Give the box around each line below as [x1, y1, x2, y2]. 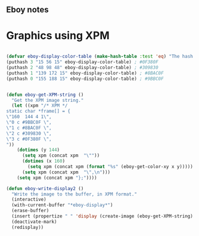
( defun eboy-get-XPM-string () [6, 92, 84, 98]
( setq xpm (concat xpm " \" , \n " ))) [21, 169, 111, 175]
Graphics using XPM [6, 29, 110, 42]
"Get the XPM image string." [11, 97, 84, 103]
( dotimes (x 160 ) [21, 158, 66, 164]
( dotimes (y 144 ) [17, 147, 60, 153]
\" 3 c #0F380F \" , [6, 136, 52, 142]
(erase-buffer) [11, 208, 49, 214]
